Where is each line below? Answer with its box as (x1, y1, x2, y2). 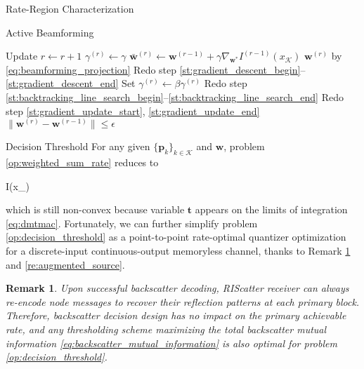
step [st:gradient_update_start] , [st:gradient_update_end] (6, 103, 260, 118)
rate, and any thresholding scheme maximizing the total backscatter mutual (6, 321, 327, 336)
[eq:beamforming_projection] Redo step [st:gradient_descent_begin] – (6, 62, 306, 76)
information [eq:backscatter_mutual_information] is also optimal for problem (6, 335, 337, 350)
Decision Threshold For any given (6, 139, 150, 154)
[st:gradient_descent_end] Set (6, 76, 136, 90)
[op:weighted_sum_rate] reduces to (6, 154, 159, 169)
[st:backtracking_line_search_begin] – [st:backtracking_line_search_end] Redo (6, 89, 344, 104)
